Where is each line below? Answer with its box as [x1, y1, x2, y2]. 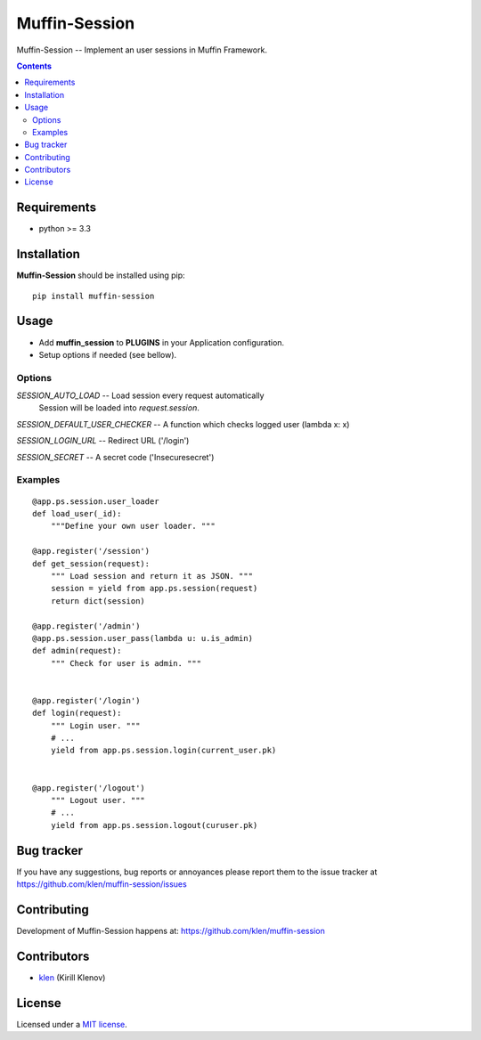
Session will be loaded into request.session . [38, 402, 200, 413]
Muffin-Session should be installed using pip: [16, 270, 186, 280]
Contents [16, 61, 53, 71]
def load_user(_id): [32, 508, 122, 518]
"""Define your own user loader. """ [50, 521, 216, 532]
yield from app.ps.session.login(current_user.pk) [50, 745, 277, 756]
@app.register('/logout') [32, 783, 146, 792]
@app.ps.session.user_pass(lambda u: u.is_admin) [32, 633, 254, 643]
